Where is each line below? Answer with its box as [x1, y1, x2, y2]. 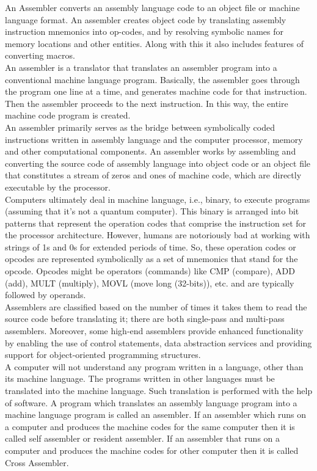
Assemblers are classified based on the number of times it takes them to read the [5, 300, 307, 313]
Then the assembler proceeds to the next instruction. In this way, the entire [5, 97, 288, 109]
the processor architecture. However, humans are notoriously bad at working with [5, 228, 310, 241]
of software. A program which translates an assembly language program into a [5, 396, 297, 409]
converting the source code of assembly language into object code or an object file [5, 156, 311, 169]
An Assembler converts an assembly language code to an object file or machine [5, 1, 300, 13]
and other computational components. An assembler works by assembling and [5, 145, 296, 158]
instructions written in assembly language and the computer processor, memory [5, 133, 303, 145]
